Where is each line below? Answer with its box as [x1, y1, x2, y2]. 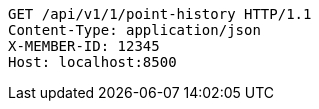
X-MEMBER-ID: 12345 [8, 38, 160, 54]
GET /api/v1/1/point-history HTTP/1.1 [8, 6, 312, 22]
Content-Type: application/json [8, 22, 261, 38]
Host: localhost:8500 [8, 54, 177, 70]
